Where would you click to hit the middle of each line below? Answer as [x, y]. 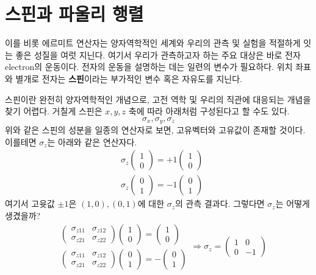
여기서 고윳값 [30, 204]
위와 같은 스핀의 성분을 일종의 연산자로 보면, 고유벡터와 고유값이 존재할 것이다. [155, 130]
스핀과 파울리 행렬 [74, 14]
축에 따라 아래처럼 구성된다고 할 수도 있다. [209, 111]
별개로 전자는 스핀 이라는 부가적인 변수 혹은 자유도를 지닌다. [129, 78]
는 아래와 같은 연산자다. [92, 141]
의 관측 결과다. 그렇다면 [220, 204]
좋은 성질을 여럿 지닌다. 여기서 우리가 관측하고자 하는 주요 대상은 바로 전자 [158, 54]
